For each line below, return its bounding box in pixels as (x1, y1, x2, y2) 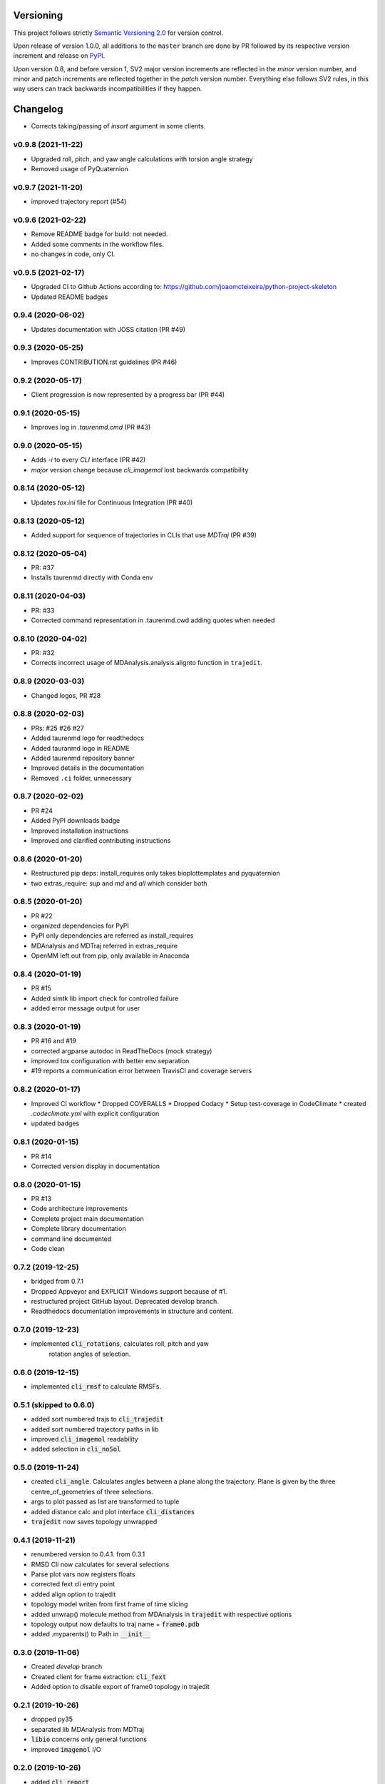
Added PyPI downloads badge (31, 816, 120, 825)
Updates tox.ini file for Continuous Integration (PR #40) (31, 498, 193, 507)
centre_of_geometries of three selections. (31, 1487, 153, 1496)
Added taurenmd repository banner (31, 754, 135, 762)
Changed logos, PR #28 (31, 691, 101, 699)
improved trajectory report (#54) (31, 197, 127, 206)
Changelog (13, 103, 63, 116)
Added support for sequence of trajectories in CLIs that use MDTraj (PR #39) (31, 530, 257, 539)
